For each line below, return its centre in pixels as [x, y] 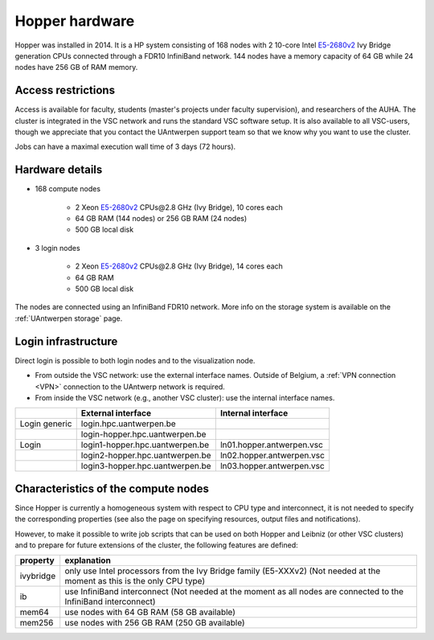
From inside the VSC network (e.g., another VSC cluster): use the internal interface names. [185, 397]
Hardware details [59, 170]
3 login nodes [57, 248]
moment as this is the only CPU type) [135, 581]
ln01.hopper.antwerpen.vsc [271, 445]
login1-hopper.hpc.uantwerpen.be [145, 445]
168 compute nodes [68, 189]
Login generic [46, 424]
